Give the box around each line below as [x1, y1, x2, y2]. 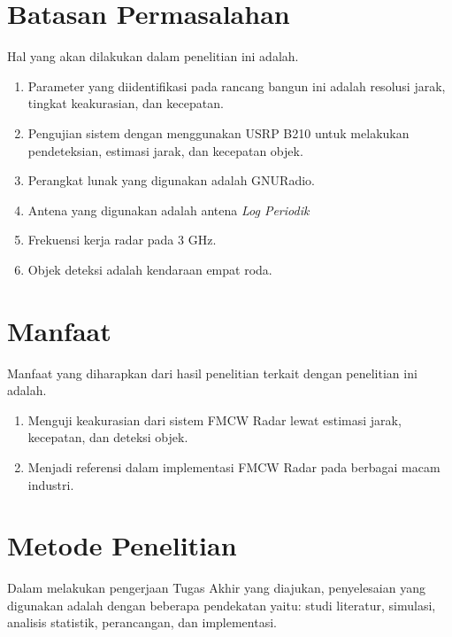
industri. [27, 475, 74, 493]
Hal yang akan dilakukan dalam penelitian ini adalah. [7, 47, 299, 66]
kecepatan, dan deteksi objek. [27, 428, 188, 447]
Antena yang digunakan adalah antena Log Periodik [27, 200, 310, 219]
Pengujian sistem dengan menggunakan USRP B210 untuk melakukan [27, 123, 410, 142]
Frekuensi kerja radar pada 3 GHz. [27, 230, 217, 249]
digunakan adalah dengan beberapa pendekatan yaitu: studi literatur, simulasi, [7, 595, 436, 614]
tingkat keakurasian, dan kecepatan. [27, 94, 224, 113]
